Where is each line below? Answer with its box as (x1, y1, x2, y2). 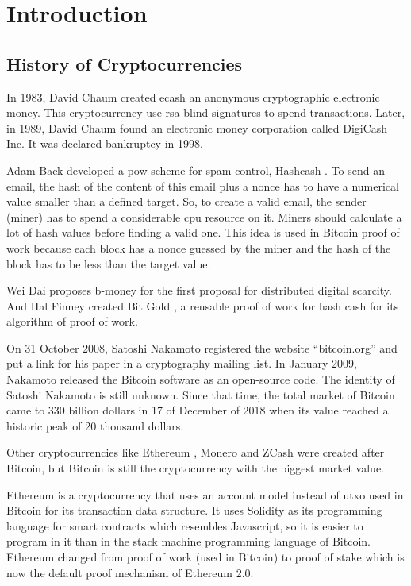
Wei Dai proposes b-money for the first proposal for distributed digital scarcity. (6, 282, 392, 299)
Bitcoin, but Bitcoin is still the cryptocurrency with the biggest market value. (6, 460, 384, 476)
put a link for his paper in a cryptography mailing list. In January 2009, (6, 355, 358, 372)
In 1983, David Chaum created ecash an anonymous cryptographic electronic (6, 88, 380, 105)
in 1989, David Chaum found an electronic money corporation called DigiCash (6, 119, 388, 136)
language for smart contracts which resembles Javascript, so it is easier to (6, 517, 363, 534)
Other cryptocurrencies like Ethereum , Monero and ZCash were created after (6, 444, 385, 461)
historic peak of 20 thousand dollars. (6, 417, 184, 434)
